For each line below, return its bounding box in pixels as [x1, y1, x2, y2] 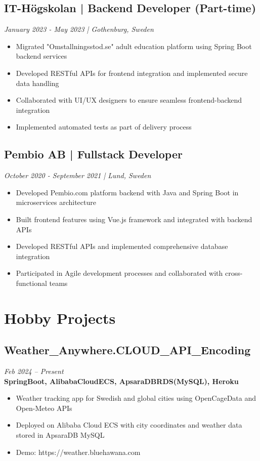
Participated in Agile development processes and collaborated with [16, 268, 223, 278]
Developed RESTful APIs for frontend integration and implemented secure [16, 67, 248, 78]
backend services [16, 51, 67, 61]
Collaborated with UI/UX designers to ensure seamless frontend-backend [16, 95, 242, 105]
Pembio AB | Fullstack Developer [4, 146, 183, 162]
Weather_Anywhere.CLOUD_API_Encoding [4, 342, 251, 358]
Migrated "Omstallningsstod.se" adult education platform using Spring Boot [16, 40, 252, 51]
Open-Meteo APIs [16, 402, 72, 413]
